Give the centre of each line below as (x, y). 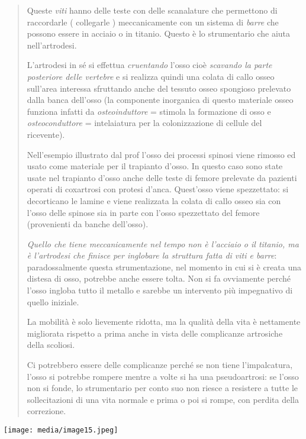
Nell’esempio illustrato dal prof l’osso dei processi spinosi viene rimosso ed (161, 154)
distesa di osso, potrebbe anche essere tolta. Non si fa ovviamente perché (159, 278)
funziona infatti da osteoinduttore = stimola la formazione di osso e (149, 111)
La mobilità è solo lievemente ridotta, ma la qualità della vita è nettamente (164, 322)
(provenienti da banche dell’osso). (88, 224)
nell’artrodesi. (52, 45)
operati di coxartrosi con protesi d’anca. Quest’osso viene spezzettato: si (158, 189)
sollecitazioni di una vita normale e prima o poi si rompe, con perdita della (163, 399)
